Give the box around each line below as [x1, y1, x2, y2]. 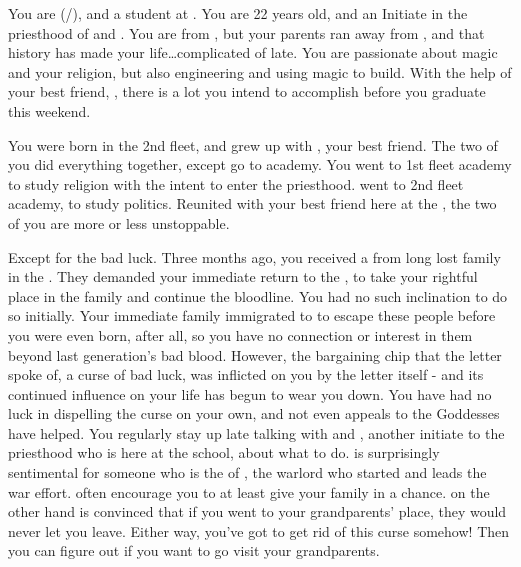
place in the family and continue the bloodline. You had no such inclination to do [8, 285, 508, 306]
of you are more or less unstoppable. [8, 212, 230, 233]
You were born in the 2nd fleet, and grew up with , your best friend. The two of [8, 134, 498, 155]
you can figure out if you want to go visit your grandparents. [8, 540, 380, 561]
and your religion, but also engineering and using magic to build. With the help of [8, 61, 512, 82]
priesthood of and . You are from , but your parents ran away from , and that [8, 22, 485, 43]
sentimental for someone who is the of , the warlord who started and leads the [8, 462, 487, 483]
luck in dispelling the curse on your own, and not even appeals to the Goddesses [8, 403, 500, 424]
